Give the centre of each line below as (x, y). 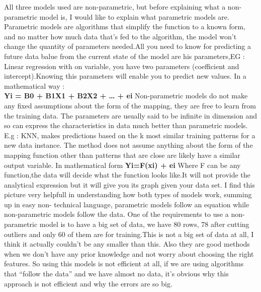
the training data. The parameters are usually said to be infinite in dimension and (130, 115)
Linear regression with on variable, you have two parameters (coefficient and (122, 66)
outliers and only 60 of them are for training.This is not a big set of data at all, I (129, 234)
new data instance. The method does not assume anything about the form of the (128, 145)
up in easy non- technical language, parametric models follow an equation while (127, 204)
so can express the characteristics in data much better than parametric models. (126, 125)
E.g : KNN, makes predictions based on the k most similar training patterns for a (130, 135)
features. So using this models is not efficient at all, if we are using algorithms (124, 264)
